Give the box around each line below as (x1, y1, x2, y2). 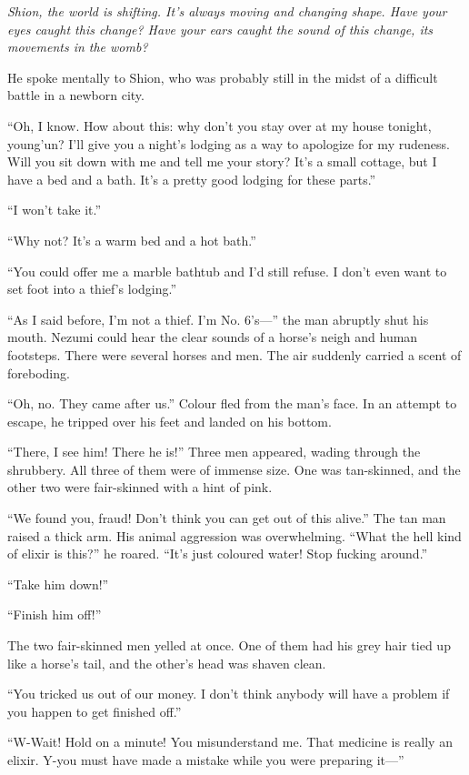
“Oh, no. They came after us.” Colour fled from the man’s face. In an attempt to (7, 394, 457, 413)
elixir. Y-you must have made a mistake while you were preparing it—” (7, 750, 404, 769)
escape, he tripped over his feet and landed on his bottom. (7, 411, 332, 430)
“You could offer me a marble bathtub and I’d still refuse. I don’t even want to (7, 261, 447, 280)
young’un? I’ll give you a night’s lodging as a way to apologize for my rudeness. (7, 134, 450, 153)
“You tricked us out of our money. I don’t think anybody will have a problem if (7, 684, 450, 703)
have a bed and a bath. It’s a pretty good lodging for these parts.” (7, 169, 376, 188)
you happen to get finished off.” (7, 701, 182, 720)
